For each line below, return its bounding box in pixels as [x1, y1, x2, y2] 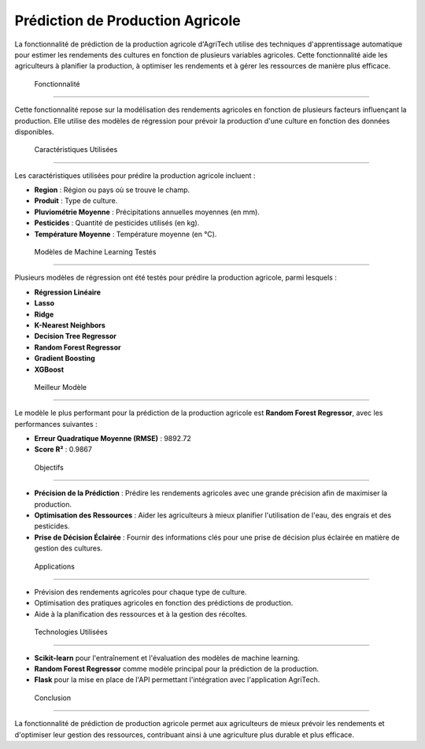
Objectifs [34, 462, 65, 472]
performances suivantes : [14, 419, 98, 428]
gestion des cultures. [34, 543, 103, 553]
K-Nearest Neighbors [34, 320, 106, 330]
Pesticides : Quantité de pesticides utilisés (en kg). [34, 218, 200, 228]
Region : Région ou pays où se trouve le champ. [34, 185, 190, 195]
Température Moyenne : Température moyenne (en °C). [34, 229, 217, 239]
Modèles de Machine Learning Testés [34, 247, 157, 257]
